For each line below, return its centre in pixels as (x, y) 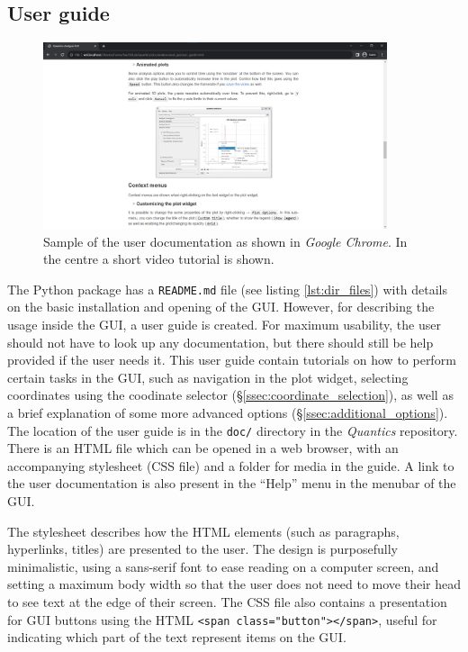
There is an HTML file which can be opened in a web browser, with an (203, 448)
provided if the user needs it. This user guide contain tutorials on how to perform (232, 360)
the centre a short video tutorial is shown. (159, 259)
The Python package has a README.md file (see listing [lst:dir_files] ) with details (228, 289)
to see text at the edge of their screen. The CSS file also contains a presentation (227, 602)
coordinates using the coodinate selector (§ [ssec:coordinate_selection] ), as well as (230, 395)
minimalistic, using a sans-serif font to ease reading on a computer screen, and (223, 566)
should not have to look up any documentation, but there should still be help (220, 342)
